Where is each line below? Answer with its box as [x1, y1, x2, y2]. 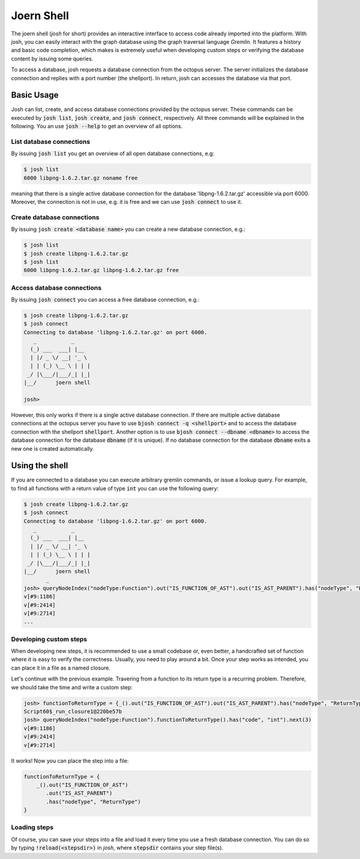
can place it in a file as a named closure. [11, 664, 111, 671]
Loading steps [11, 823, 54, 831]
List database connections [11, 137, 91, 146]
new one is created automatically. [11, 445, 94, 452]
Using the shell [11, 460, 68, 471]
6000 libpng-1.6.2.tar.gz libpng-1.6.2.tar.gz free [23, 267, 179, 274]
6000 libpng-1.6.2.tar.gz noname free [23, 174, 138, 181]
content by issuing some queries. [11, 55, 94, 62]
